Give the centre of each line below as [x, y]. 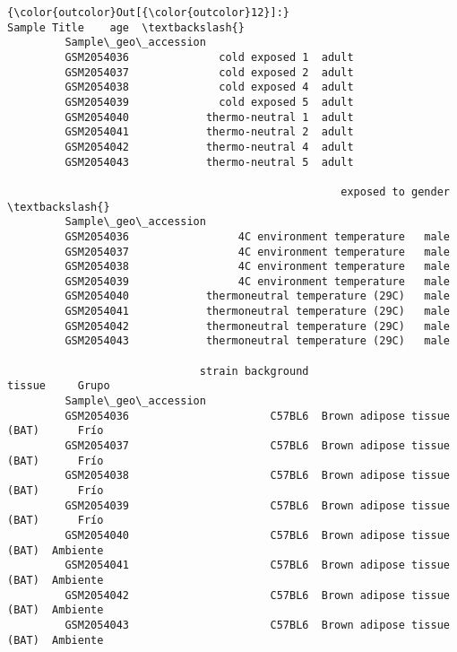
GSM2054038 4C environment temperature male [257, 267]
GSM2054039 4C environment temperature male [257, 281]
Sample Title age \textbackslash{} [126, 27]
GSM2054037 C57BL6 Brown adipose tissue [257, 446]
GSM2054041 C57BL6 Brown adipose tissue [257, 565]
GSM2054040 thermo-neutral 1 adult [209, 117]
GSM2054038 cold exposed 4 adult [209, 87]
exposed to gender [395, 191]
